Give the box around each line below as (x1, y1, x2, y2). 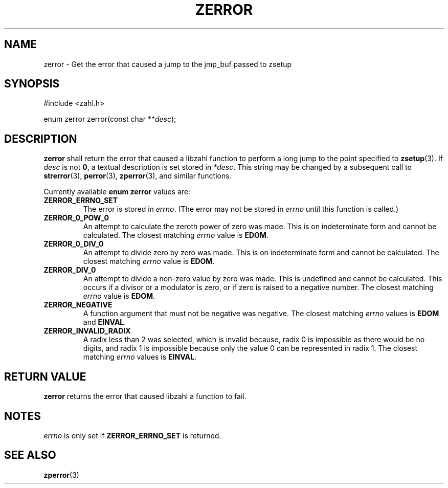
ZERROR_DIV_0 (43, 265, 96, 275)
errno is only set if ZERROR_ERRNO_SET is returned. (43, 431, 221, 440)
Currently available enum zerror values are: (43, 187, 190, 196)
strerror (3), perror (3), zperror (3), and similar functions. (43, 171, 232, 181)
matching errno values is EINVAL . (83, 352, 196, 362)
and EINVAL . (83, 318, 126, 327)
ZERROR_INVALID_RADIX (43, 326, 131, 336)
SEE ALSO (4, 449, 56, 462)
